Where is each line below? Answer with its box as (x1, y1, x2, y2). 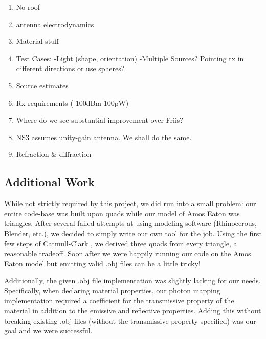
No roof (16, 2, 40, 12)
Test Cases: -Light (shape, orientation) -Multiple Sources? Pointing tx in (16, 53, 244, 63)
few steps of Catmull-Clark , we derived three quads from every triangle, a (4, 238, 237, 248)
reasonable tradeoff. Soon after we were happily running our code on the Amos (4, 248, 251, 259)
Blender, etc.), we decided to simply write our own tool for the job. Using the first (4, 228, 262, 238)
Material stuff (16, 36, 59, 47)
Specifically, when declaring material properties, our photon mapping (4, 285, 220, 296)
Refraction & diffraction (16, 149, 92, 160)
